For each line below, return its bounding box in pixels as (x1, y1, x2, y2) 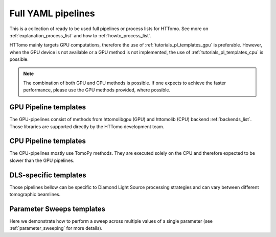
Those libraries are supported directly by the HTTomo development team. (9, 123, 165, 130)
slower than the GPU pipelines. (9, 157, 75, 163)
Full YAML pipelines (9, 8, 95, 19)
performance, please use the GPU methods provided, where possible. (23, 87, 171, 93)
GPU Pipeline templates (9, 103, 86, 112)
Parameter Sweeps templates (9, 204, 106, 213)
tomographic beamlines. (9, 192, 61, 198)
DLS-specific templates (9, 171, 86, 179)
